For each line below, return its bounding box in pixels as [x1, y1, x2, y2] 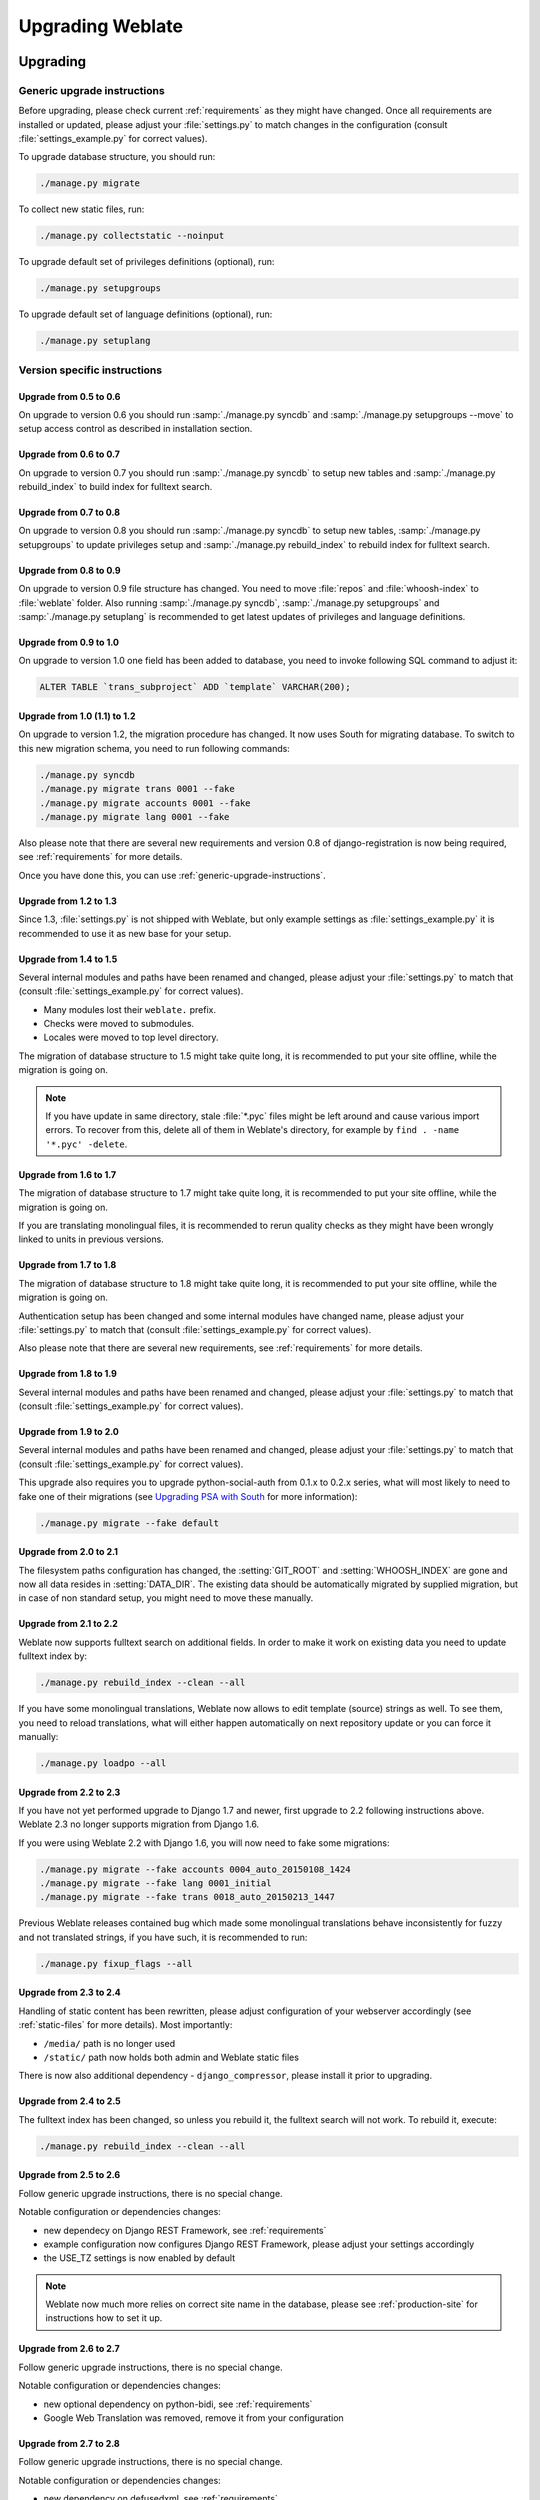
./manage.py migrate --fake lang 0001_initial [39, 1878, 272, 1889]
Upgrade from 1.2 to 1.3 [18, 895, 117, 907]
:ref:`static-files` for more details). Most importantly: [18, 2019, 233, 2031]
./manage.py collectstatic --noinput [39, 230, 225, 242]
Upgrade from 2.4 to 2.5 [18, 2095, 121, 2107]
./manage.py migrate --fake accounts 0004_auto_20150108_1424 [39, 1863, 351, 1875]
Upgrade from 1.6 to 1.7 [18, 1168, 117, 1180]
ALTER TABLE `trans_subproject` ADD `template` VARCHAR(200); [39, 681, 351, 693]
